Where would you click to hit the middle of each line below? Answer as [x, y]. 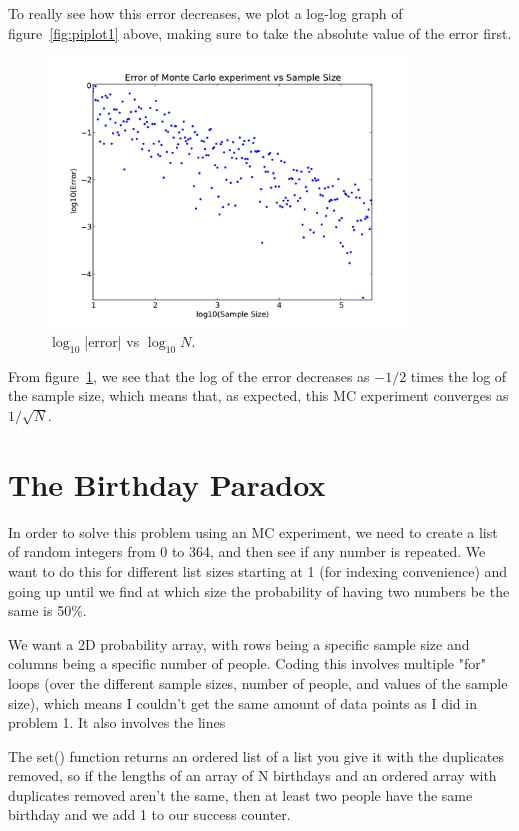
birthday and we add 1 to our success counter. [149, 814]
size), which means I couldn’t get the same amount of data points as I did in [242, 702]
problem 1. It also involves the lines [117, 722]
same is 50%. [47, 610]
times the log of [458, 375]
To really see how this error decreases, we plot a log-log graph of [205, 13]
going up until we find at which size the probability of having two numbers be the [259, 590]
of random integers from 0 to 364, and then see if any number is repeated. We [247, 551]
